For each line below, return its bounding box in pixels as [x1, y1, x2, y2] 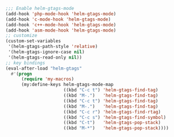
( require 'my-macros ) [21, 76, 75, 82]
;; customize [5, 33, 38, 39]
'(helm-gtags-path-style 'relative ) [8, 44, 98, 50]
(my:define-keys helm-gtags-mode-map [21, 82, 114, 88]
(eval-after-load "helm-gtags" [5, 65, 82, 71]
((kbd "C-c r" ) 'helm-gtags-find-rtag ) [63, 109, 161, 115]
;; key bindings [5, 60, 45, 66]
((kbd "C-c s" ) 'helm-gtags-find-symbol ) [63, 114, 166, 120]
